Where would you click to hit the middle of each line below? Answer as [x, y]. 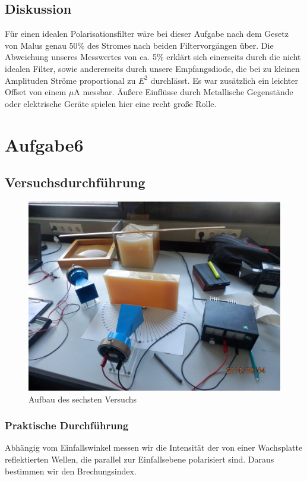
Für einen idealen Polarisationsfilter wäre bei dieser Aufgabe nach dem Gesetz [147, 34]
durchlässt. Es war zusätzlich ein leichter [224, 80]
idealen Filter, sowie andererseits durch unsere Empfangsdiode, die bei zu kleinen [152, 68]
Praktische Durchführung [67, 425]
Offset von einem [36, 92]
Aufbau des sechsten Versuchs [83, 399]
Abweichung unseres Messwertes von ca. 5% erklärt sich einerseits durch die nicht [153, 57]
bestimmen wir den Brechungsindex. [71, 471]
